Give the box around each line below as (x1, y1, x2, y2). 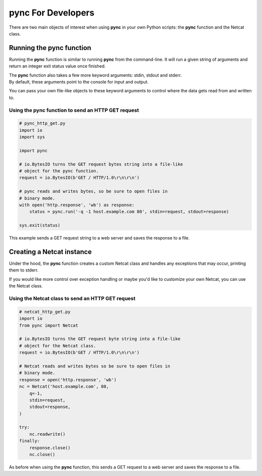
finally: (19, 438, 40, 444)
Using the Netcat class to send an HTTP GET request (9, 295, 136, 302)
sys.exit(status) (19, 222, 61, 228)
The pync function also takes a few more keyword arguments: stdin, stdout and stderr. (9, 72, 182, 78)
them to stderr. (9, 267, 39, 273)
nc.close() (29, 452, 55, 458)
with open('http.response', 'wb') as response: (19, 202, 134, 208)
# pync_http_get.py (19, 120, 65, 126)
